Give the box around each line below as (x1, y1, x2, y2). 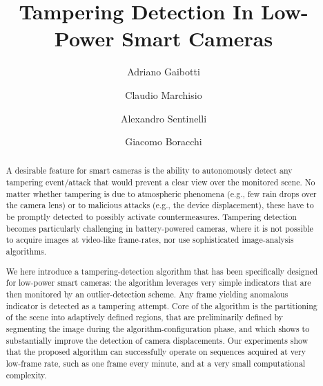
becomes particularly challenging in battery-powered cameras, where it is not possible (6, 222, 313, 234)
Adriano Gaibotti (127, 64, 200, 79)
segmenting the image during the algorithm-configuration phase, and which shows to (6, 322, 310, 334)
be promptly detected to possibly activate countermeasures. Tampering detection (6, 211, 297, 223)
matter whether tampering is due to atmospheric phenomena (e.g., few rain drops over (6, 187, 317, 199)
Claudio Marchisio (125, 87, 202, 102)
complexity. (6, 369, 47, 380)
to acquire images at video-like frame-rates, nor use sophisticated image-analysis (6, 234, 294, 246)
